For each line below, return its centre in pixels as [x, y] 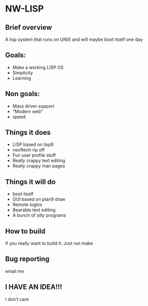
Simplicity [23, 72]
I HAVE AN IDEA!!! [34, 287]
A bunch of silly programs [39, 215]
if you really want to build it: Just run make [49, 243]
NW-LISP [25, 9]
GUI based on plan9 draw [39, 199]
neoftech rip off [29, 150]
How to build [25, 231]
